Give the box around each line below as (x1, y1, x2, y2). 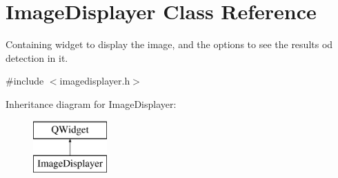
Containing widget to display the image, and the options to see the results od (6, 37, 333, 52)
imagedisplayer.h (59, 74, 130, 88)
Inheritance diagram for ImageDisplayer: (6, 96, 177, 111)
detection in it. (6, 50, 68, 65)
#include (6, 74, 44, 88)
